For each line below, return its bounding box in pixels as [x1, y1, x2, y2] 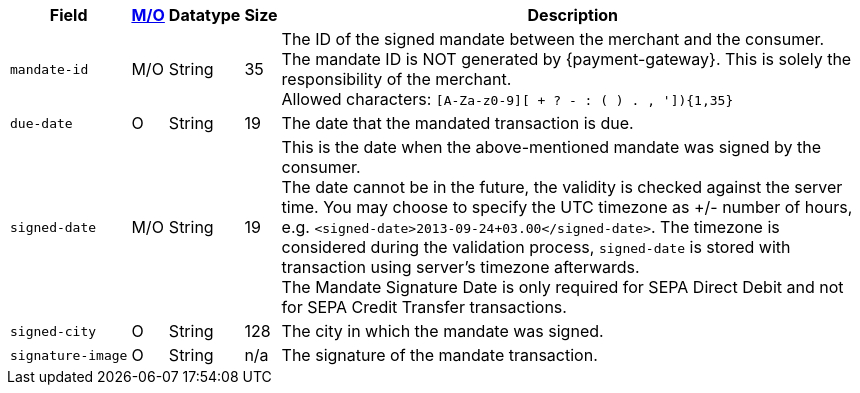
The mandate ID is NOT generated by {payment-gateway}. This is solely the [281, 49, 852, 69]
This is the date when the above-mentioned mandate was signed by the [281, 137, 821, 157]
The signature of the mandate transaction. [281, 345, 598, 365]
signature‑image [10, 347, 128, 363]
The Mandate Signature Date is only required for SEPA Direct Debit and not [281, 277, 844, 297]
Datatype [168, 5, 241, 25]
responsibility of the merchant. [281, 69, 512, 89]
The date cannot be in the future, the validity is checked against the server [281, 177, 843, 197]
